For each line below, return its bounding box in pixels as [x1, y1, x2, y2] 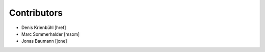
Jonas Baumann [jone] [21, 38, 67, 44]
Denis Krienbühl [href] [21, 25, 66, 30]
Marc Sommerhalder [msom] [21, 31, 80, 37]
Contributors [9, 7, 63, 18]
